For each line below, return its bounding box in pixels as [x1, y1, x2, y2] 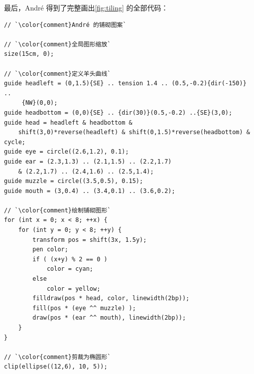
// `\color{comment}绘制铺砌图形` [4, 206, 111, 214]
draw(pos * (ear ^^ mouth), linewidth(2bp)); [32, 314, 186, 322]
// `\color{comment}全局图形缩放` [4, 40, 111, 48]
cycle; [4, 138, 25, 146]
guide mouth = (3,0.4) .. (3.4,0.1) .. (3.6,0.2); [4, 187, 175, 194]
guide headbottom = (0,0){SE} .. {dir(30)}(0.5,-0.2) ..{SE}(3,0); [4, 109, 233, 116]
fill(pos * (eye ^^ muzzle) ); [32, 304, 136, 312]
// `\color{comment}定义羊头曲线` [4, 70, 111, 77]
